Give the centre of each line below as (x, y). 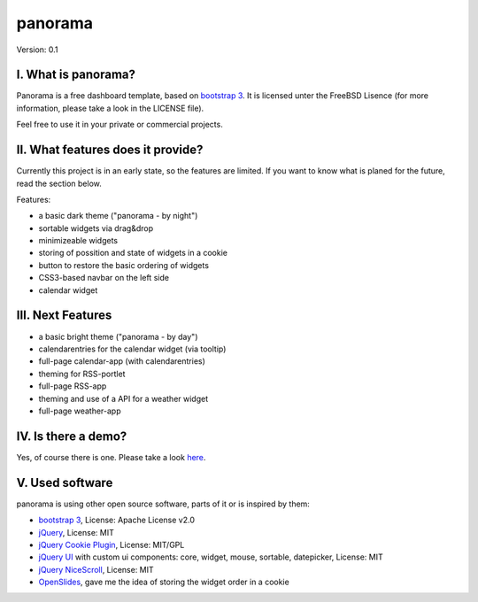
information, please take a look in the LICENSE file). (110, 108)
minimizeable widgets (78, 241)
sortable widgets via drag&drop (96, 228)
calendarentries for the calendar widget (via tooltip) (132, 349)
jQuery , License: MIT (76, 532)
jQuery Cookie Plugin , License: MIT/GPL (112, 544)
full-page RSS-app (73, 386)
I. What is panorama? (76, 75)
